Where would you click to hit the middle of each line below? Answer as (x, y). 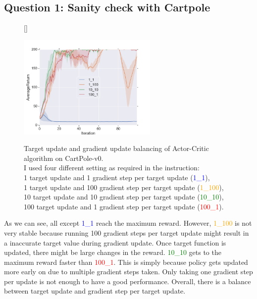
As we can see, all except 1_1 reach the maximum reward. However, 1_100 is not (128, 223)
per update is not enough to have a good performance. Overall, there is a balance (128, 281)
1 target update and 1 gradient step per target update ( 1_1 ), (117, 177)
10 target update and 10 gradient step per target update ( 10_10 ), (124, 197)
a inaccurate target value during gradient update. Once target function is (115, 242)
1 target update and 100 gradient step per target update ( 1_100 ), (124, 187)
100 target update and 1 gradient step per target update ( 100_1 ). (124, 206)
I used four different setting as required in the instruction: (112, 168)
